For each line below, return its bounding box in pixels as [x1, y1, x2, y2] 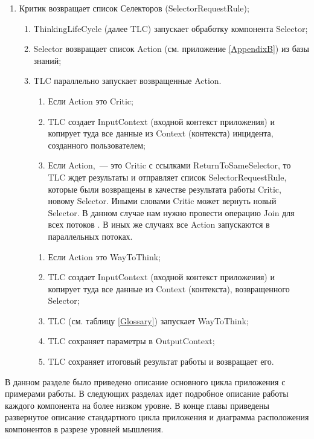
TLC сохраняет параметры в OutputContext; [48, 335, 215, 347]
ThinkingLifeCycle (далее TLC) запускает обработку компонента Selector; [33, 22, 308, 34]
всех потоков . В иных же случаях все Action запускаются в [48, 218, 270, 231]
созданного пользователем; [48, 138, 146, 151]
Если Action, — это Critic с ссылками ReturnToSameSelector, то [48, 159, 291, 171]
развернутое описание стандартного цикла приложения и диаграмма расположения [5, 411, 309, 423]
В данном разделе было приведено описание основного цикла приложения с [5, 375, 286, 388]
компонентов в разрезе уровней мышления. [5, 423, 164, 435]
